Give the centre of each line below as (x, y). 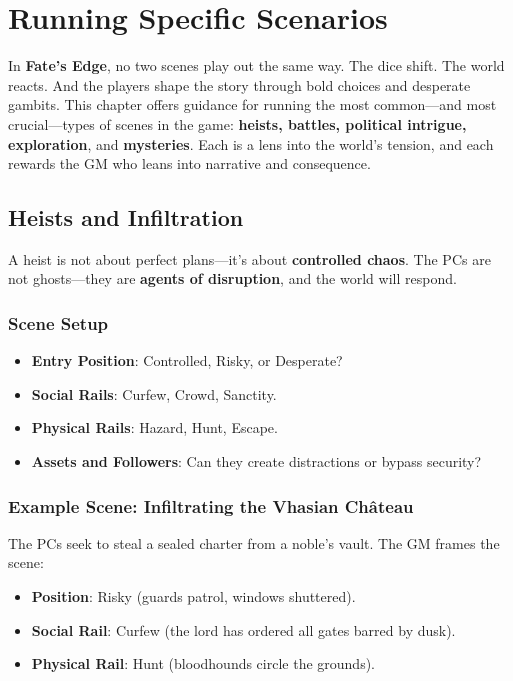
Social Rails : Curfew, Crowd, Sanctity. (154, 393)
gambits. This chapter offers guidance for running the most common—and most (252, 104)
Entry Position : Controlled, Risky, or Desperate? (187, 360)
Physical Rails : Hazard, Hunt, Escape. (154, 427)
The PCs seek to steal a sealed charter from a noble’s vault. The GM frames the (254, 542)
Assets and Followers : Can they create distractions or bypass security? (256, 461)
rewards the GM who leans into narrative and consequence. (189, 163)
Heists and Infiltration (126, 217)
